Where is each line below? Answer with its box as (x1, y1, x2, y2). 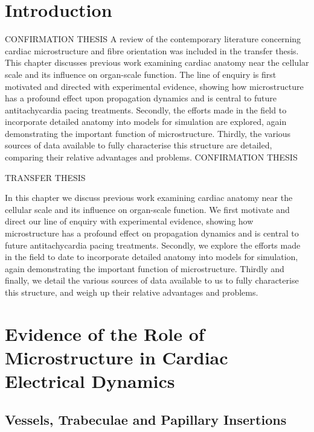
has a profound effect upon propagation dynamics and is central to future (5, 92, 277, 104)
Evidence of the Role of (5, 321, 205, 346)
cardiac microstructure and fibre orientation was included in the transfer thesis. (5, 44, 299, 57)
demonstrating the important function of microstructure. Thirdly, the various (5, 127, 291, 139)
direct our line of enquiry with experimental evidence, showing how (5, 215, 254, 227)
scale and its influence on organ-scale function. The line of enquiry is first (5, 68, 277, 80)
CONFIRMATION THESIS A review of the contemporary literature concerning (5, 33, 301, 45)
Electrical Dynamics (5, 369, 175, 393)
